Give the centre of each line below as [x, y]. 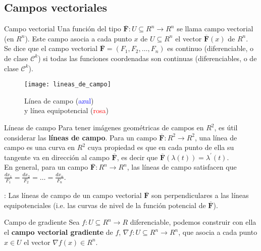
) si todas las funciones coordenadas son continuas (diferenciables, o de [147, 58]
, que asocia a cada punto [218, 232]
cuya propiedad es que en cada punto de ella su [161, 147]
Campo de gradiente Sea [42, 222]
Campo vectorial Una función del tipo [63, 29]
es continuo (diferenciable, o [211, 48]
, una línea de [216, 137]
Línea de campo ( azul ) [59, 100]
